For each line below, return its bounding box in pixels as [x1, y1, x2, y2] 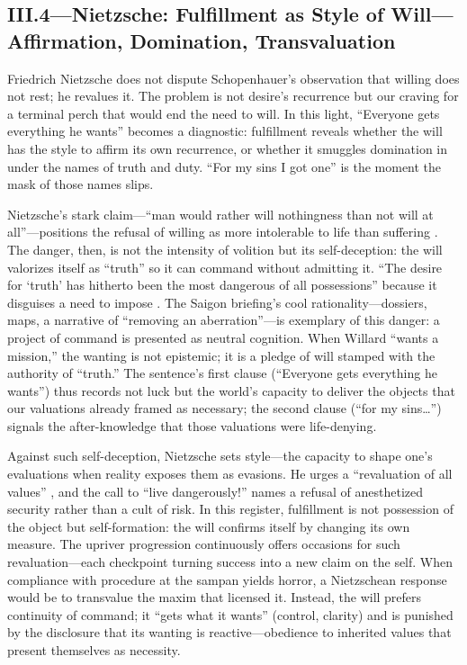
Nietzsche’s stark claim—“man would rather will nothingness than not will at [7, 204, 434, 223]
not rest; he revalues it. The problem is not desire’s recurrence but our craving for [7, 86, 459, 105]
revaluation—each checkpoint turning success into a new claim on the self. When [7, 553, 454, 571]
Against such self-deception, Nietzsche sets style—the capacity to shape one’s [7, 446, 433, 465]
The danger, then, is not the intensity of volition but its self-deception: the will [7, 239, 443, 258]
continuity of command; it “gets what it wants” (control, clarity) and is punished [7, 605, 454, 624]
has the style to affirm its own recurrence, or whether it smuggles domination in [7, 139, 448, 157]
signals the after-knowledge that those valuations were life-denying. [7, 416, 377, 435]
